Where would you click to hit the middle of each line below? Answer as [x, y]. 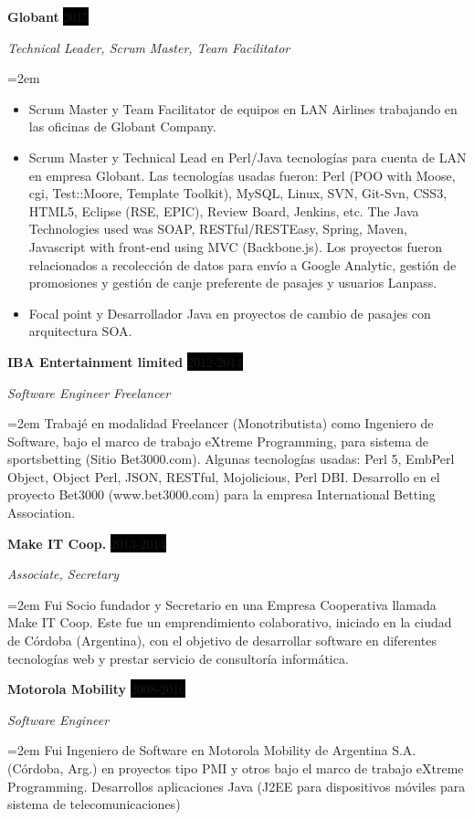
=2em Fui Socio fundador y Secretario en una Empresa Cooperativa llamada [222, 604]
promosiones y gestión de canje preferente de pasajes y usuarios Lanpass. [233, 283]
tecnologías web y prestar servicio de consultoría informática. [178, 658]
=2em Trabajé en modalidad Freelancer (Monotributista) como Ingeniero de [221, 423]
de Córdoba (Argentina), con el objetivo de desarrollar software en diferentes [222, 641]
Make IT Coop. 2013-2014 [87, 543]
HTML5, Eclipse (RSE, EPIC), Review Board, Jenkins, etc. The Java [224, 210]
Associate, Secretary [63, 574]
